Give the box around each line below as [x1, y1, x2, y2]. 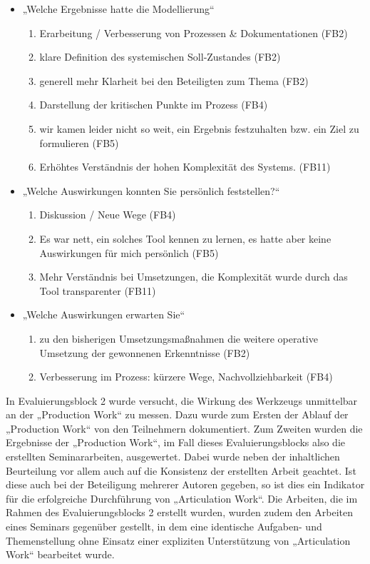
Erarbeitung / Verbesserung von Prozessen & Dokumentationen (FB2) [39, 25, 348, 40]
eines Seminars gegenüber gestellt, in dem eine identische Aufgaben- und [6, 519, 322, 534]
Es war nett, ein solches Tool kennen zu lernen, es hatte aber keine [39, 231, 332, 246]
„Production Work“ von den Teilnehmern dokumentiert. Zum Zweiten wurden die [6, 421, 363, 435]
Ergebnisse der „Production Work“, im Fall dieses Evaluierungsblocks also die [6, 435, 345, 450]
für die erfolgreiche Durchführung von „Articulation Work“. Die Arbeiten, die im [6, 490, 358, 505]
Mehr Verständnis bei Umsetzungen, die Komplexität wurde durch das [39, 269, 348, 284]
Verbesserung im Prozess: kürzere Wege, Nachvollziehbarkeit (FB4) [39, 369, 333, 384]
